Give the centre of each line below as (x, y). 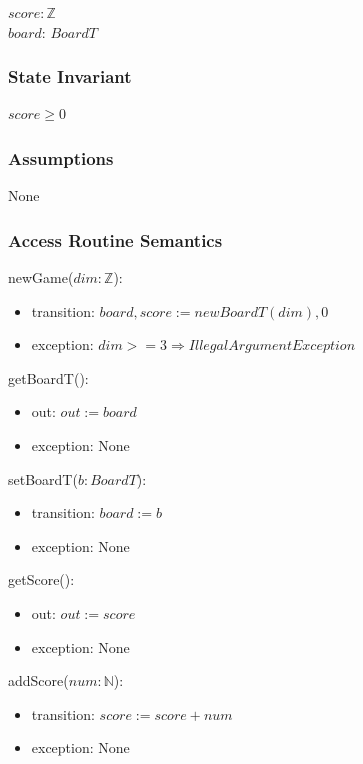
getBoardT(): (48, 377)
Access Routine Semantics (115, 239)
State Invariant (70, 76)
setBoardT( (43, 478)
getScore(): (41, 579)
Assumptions (61, 157)
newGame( (41, 277)
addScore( (38, 680)
